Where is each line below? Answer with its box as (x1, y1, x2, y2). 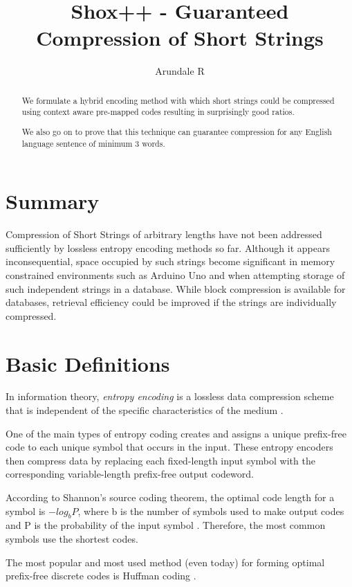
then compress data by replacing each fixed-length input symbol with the (6, 453, 315, 467)
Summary (6, 187, 100, 215)
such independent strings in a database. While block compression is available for (6, 281, 346, 296)
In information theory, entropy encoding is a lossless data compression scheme (6, 389, 334, 404)
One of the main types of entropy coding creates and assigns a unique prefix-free (6, 426, 346, 440)
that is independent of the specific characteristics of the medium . (6, 403, 284, 417)
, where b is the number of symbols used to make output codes (77, 503, 344, 518)
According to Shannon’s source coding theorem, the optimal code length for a (6, 490, 335, 504)
